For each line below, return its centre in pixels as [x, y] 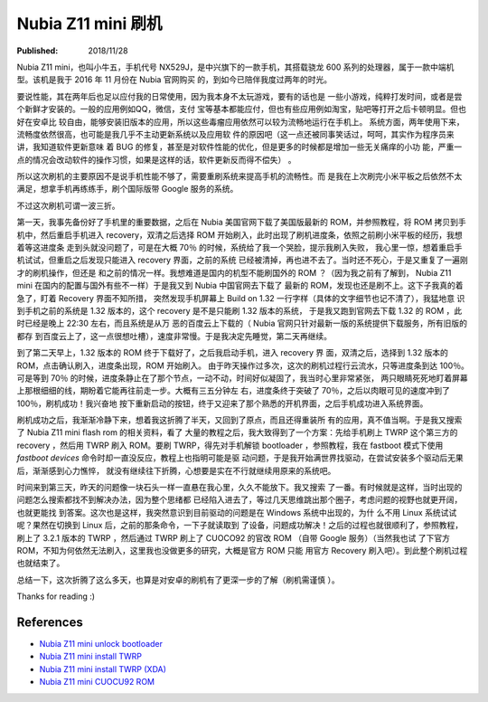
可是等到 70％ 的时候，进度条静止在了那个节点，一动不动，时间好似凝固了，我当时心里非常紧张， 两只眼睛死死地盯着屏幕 [243, 378]
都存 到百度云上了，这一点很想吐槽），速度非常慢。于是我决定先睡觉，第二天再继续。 [174, 336]
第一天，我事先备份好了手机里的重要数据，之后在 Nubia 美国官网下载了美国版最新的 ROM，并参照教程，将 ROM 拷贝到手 [242, 223]
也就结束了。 [41, 563]
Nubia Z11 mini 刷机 [89, 24]
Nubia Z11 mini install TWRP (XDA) [103, 669]
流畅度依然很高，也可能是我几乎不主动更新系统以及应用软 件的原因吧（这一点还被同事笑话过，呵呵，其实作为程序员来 [235, 134]
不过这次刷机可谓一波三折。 [68, 205]
